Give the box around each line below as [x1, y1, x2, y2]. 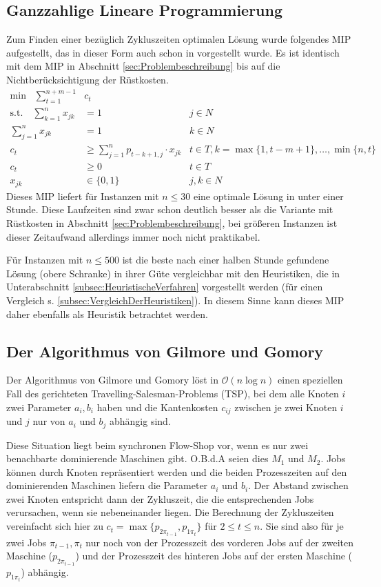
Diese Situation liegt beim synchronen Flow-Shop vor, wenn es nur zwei [6, 437, 309, 452]
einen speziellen [278, 372, 343, 387]
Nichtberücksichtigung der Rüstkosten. [6, 72, 169, 86]
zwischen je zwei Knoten [234, 399, 338, 414]
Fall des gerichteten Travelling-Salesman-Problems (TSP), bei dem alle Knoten [6, 386, 339, 400]
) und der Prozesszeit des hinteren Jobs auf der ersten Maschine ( [75, 548, 352, 563]
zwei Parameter [6, 399, 72, 414]
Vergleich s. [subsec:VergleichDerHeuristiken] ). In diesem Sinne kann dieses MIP [6, 293, 344, 308]
